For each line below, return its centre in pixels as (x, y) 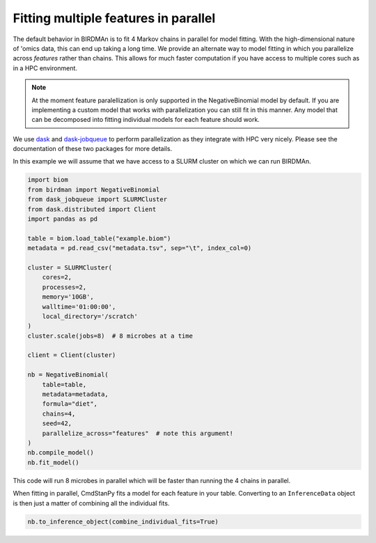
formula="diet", (70, 404)
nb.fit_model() (53, 462)
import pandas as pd (62, 219)
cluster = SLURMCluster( (70, 267)
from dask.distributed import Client (92, 209)
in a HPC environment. (45, 68)
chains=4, (59, 414)
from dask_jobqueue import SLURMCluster (97, 199)
